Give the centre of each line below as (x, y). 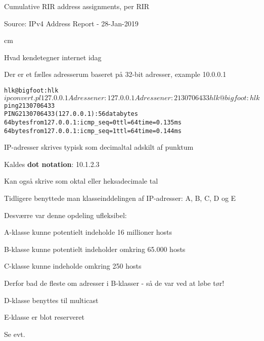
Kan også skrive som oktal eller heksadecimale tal (81, 181)
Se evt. (15, 334)
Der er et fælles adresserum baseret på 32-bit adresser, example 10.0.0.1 (115, 74)
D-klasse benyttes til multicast (51, 300)
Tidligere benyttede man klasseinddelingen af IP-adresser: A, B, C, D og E (120, 198)
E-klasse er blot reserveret (44, 317)
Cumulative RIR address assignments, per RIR (77, 6)
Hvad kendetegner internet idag (53, 57)
